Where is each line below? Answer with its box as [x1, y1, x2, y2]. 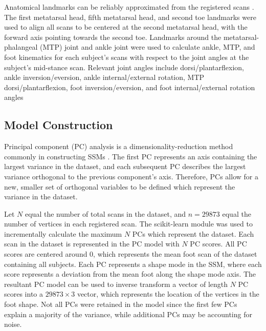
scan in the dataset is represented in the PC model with [4, 238, 180, 249]
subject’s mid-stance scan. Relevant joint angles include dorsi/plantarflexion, [4, 61, 244, 72]
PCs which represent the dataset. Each [132, 228, 254, 239]
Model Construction [4, 117, 113, 133]
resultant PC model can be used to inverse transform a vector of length [4, 278, 228, 289]
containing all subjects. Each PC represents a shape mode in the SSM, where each [4, 258, 262, 269]
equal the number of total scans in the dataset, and [25, 208, 186, 219]
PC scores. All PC [190, 238, 247, 249]
